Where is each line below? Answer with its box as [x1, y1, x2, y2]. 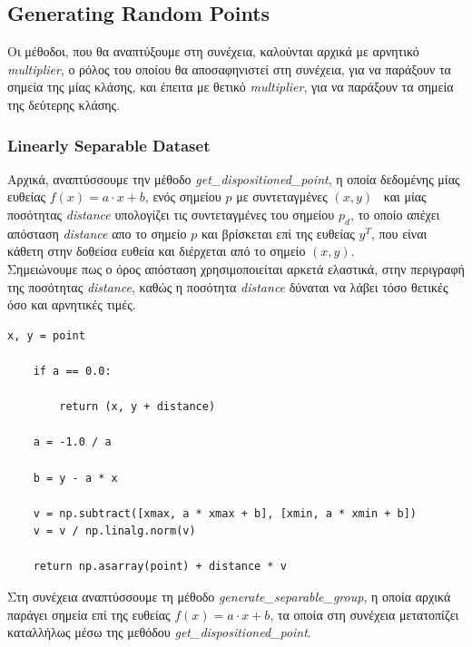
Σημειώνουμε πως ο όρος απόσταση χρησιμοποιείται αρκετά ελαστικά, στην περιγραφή [7, 259, 465, 278]
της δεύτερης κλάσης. [7, 94, 121, 113]
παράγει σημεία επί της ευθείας [7, 604, 171, 623]
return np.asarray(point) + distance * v [33, 560, 287, 573]
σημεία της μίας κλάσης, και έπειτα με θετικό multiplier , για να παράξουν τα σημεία [7, 77, 454, 96]
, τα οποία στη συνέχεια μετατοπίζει [270, 604, 459, 623]
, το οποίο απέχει [349, 204, 440, 223]
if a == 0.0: [33, 364, 112, 377]
